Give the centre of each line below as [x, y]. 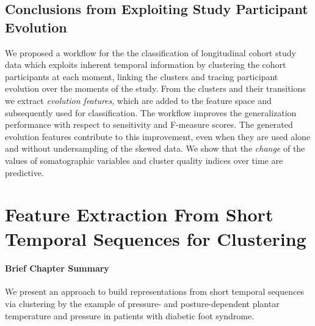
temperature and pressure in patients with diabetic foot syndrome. [130, 315]
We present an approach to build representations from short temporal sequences [154, 291]
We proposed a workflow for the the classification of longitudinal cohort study [150, 52]
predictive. [24, 172]
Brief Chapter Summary [57, 268]
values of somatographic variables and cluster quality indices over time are [144, 160]
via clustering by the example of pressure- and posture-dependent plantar [142, 304]
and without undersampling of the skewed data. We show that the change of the [155, 148]
